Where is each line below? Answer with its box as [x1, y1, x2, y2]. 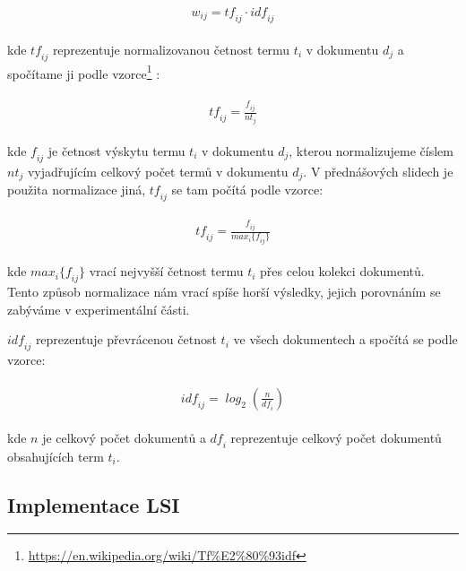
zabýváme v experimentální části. [7, 299, 190, 318]
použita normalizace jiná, [7, 179, 146, 198]
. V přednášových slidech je [303, 161, 453, 180]
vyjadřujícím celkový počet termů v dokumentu [27, 161, 289, 180]
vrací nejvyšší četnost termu [89, 262, 244, 281]
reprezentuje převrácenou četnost [35, 330, 217, 349]
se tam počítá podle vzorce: [171, 179, 324, 198]
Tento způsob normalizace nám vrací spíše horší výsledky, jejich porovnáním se [7, 282, 441, 301]
